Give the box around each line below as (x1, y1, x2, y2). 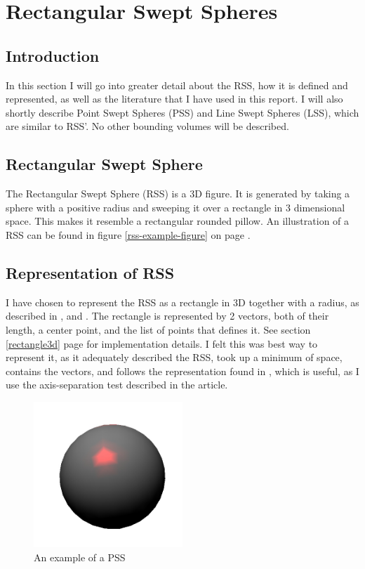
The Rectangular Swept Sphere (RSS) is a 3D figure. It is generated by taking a (6, 186, 350, 201)
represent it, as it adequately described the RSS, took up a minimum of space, (6, 350, 343, 365)
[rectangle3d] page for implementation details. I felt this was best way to (6, 336, 318, 351)
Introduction (6, 44, 100, 66)
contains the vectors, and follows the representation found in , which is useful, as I (6, 363, 359, 378)
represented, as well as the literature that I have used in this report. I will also (6, 91, 343, 106)
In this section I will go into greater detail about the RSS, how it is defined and (6, 77, 348, 92)
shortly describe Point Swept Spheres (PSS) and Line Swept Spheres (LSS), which (6, 105, 359, 119)
